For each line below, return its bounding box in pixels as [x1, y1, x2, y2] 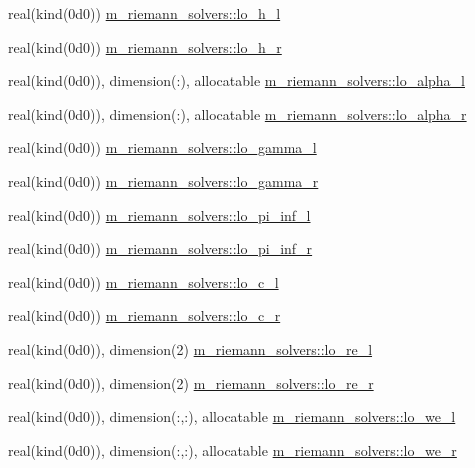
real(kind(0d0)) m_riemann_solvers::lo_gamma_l [8, 137, 317, 158]
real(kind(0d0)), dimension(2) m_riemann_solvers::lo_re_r [8, 372, 374, 393]
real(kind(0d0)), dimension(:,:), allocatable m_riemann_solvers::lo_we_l [8, 406, 456, 427]
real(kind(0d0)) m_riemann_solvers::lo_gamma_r [8, 170, 319, 191]
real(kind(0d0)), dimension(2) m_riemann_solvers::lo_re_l [8, 338, 373, 359]
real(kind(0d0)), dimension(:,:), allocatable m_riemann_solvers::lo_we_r [8, 439, 457, 460]
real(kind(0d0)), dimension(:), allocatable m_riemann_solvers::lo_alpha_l [8, 70, 465, 91]
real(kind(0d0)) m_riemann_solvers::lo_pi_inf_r [8, 238, 313, 259]
